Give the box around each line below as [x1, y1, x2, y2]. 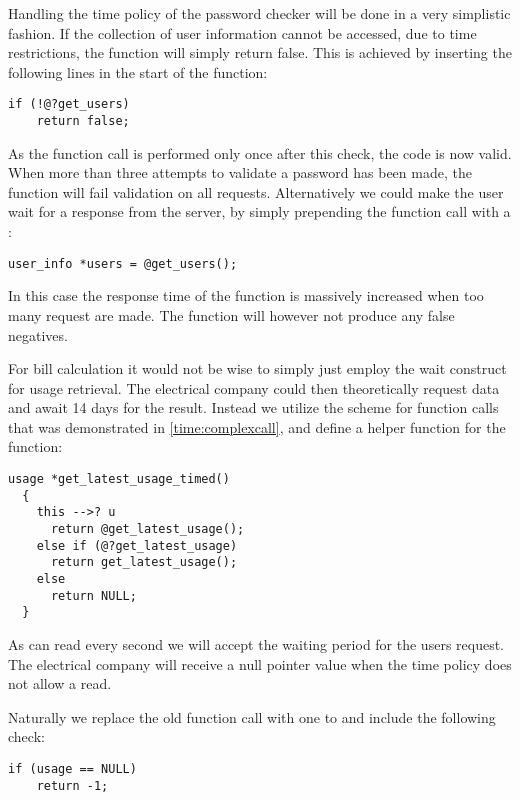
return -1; [36, 778, 109, 793]
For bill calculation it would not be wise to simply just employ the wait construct [8, 358, 507, 379]
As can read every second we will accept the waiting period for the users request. [8, 633, 505, 654]
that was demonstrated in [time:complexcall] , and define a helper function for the [8, 416, 506, 437]
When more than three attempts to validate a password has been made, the [8, 162, 472, 183]
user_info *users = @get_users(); [8, 256, 238, 271]
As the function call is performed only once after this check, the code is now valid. [8, 142, 512, 163]
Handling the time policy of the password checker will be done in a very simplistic [8, 3, 511, 23]
